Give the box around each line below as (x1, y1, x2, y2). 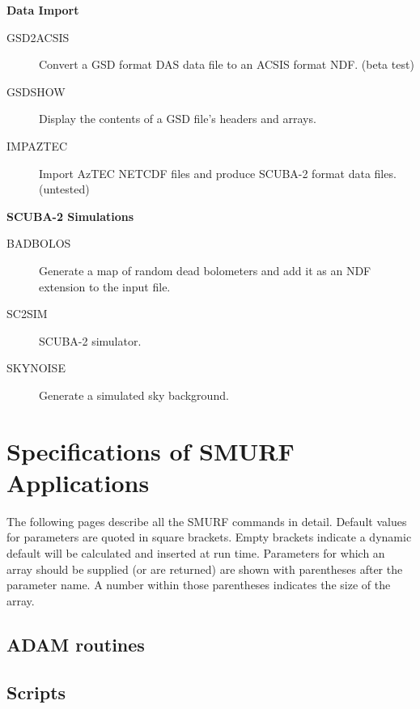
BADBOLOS (6, 235, 71, 252)
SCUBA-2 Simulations (6, 207, 134, 224)
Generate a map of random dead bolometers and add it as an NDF (39, 261, 371, 278)
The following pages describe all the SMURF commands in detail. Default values (6, 512, 407, 529)
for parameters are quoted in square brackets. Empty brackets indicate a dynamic (6, 529, 412, 546)
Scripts (6, 679, 66, 704)
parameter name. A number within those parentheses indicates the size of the (6, 576, 391, 593)
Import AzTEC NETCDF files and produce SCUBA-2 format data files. (39, 164, 397, 181)
